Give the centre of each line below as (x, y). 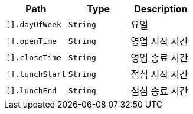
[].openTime (32, 41)
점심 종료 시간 (159, 91)
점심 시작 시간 (159, 74)
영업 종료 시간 (159, 58)
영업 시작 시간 (159, 41)
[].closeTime (34, 57)
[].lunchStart (36, 74)
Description (161, 9)
